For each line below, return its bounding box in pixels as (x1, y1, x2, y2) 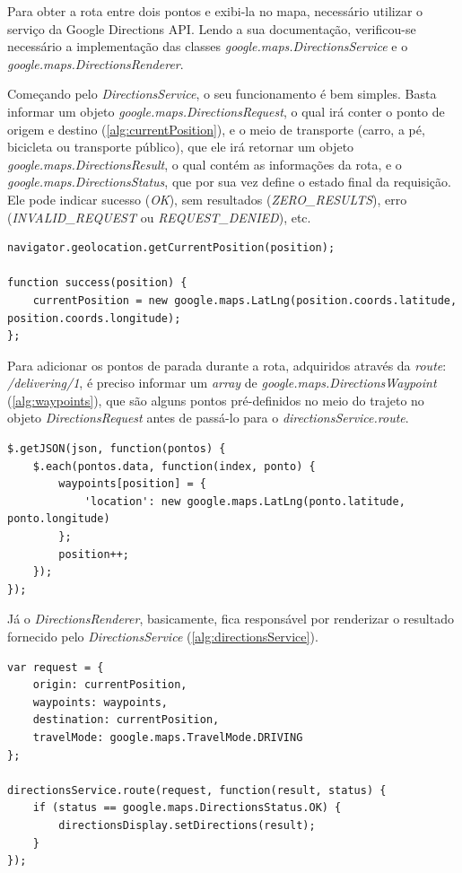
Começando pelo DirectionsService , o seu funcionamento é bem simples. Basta (7, 84, 437, 103)
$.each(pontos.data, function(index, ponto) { (32, 459, 316, 473)
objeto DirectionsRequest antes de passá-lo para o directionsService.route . (7, 408, 409, 427)
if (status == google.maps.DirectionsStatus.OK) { (32, 801, 342, 815)
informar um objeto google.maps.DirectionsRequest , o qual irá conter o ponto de (7, 101, 445, 120)
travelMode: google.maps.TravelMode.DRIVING (32, 730, 303, 744)
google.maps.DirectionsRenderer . (7, 54, 184, 73)
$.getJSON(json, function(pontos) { (7, 442, 226, 456)
